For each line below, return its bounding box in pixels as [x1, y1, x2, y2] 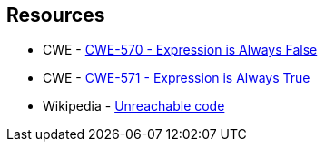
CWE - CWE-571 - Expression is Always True [43, 70, 310, 86]
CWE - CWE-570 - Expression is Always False [43, 42, 318, 58]
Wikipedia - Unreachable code [43, 98, 225, 114]
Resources [6, 4, 105, 26]
